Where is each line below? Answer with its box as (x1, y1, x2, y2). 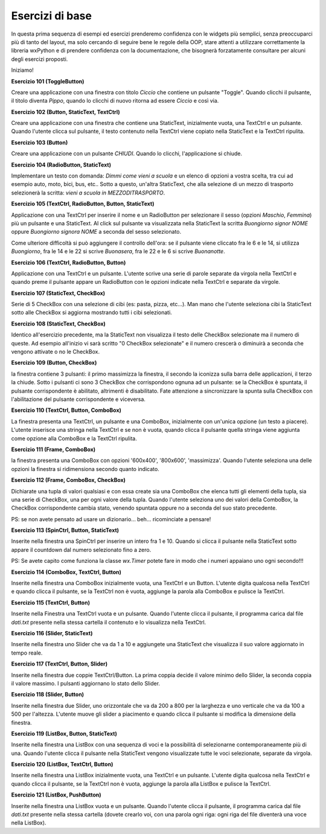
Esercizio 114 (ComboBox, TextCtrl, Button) (11, 568, 122, 576)
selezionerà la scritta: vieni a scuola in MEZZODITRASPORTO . (11, 189, 165, 196)
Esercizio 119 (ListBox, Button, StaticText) (11, 730, 117, 737)
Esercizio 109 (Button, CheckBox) (11, 359, 97, 367)
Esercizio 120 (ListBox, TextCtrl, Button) (11, 761, 113, 768)
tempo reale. (11, 649, 43, 656)
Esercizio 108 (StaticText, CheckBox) (11, 320, 106, 327)
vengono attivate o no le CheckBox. (11, 348, 100, 356)
